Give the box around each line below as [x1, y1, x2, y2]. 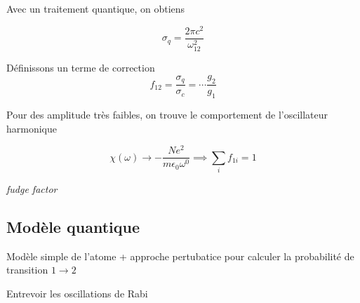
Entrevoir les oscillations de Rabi [6, 286, 148, 301]
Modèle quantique [6, 216, 140, 238]
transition [6, 262, 48, 277]
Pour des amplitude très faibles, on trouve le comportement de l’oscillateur [6, 107, 328, 122]
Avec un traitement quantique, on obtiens [6, 1, 185, 15]
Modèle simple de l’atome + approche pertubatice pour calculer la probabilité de [6, 248, 354, 263]
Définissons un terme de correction [6, 60, 155, 74]
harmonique [6, 121, 58, 135]
